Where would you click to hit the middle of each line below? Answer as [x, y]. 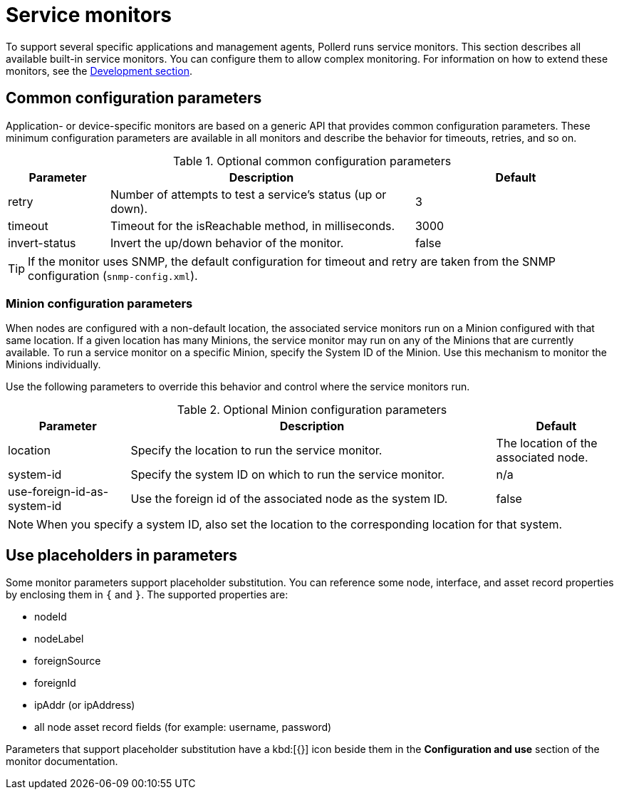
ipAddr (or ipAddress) [85, 705]
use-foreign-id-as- [58, 492]
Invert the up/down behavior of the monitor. [227, 243]
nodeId [51, 617]
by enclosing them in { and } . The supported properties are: [147, 595]
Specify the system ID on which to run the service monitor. [288, 475]
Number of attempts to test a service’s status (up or [248, 194]
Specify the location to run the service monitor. [256, 451]
